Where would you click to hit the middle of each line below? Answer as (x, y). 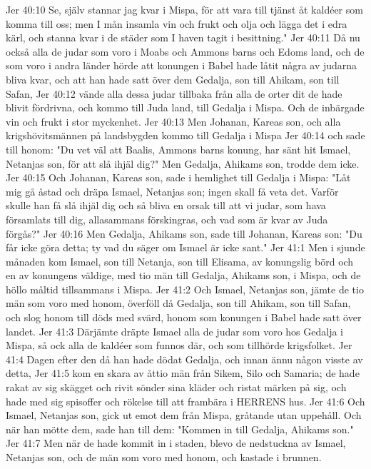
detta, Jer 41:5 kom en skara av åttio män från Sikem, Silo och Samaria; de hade (183, 373)
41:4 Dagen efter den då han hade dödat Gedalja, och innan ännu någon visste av (184, 359)
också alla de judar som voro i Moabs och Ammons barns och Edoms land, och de (185, 51)
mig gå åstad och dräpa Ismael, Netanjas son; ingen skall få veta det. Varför (172, 191)
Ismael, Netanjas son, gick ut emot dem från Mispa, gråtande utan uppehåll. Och (184, 415)
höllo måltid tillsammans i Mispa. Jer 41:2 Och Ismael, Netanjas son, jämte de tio (185, 289)
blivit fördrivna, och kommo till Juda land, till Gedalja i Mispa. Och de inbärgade (185, 107)
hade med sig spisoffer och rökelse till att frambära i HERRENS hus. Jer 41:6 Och (185, 401)
